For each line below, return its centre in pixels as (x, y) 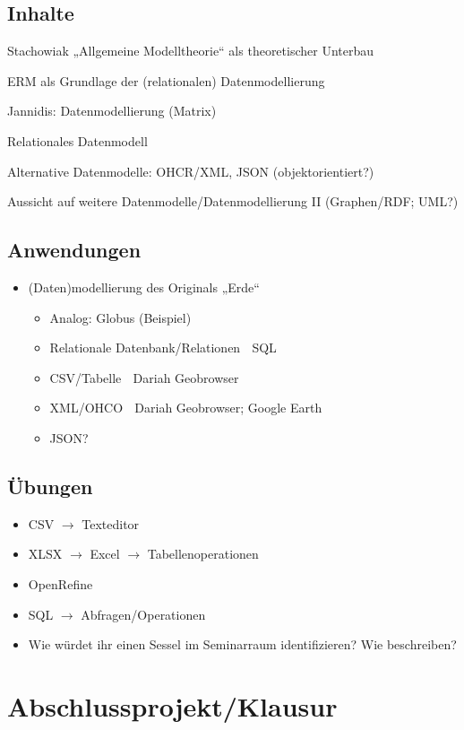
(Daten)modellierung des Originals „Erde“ (144, 287)
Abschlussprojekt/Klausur (172, 705)
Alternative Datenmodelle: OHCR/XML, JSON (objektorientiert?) (191, 171)
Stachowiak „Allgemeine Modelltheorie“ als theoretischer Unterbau (191, 51)
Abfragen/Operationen (143, 614)
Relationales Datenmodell (77, 140)
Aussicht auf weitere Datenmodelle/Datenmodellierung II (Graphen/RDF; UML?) (233, 201)
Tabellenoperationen (203, 554)
